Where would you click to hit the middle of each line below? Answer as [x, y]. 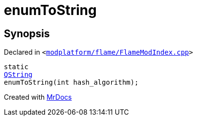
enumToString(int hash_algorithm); [71, 82]
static [16, 67]
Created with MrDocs [38, 97]
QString [18, 75]
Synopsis [27, 33]
